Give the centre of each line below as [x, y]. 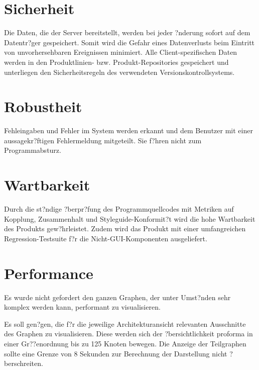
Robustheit [43, 106]
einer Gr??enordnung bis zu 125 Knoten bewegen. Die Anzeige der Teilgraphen [125, 343]
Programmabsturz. [33, 150]
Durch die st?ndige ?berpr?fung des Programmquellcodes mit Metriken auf [119, 209]
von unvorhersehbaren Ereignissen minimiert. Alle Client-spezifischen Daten [121, 52]
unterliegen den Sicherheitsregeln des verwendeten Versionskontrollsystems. [119, 72]
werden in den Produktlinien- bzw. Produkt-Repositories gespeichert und [116, 62]
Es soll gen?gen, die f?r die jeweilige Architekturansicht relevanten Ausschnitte [125, 323]
